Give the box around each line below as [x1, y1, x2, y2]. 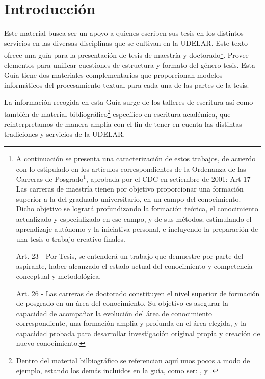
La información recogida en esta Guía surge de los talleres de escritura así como [4, 97, 253, 107]
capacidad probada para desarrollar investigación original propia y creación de [16, 327, 260, 338]
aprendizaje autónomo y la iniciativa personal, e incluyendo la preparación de [16, 223, 258, 234]
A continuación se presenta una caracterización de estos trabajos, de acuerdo [16, 153, 256, 164]
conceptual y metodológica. [16, 270, 101, 281]
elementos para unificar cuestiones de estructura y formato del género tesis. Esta [4, 59, 255, 70]
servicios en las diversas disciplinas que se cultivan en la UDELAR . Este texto [4, 37, 248, 48]
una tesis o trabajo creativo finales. [16, 233, 125, 244]
